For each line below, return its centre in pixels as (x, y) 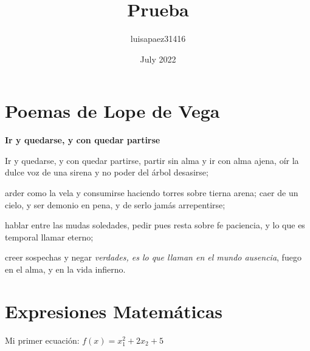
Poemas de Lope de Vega (112, 111)
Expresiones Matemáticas (114, 311)
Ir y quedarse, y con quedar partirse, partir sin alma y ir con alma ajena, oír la (152, 160)
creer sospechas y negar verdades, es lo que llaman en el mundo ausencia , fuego (153, 257)
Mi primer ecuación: (42, 340)
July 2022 (158, 59)
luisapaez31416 (158, 39)
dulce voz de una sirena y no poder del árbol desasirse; (107, 172)
